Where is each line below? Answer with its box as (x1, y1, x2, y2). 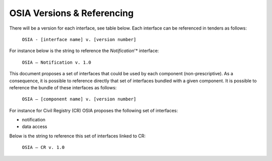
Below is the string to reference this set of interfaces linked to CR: (9, 133, 146, 139)
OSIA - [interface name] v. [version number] (22, 37, 137, 42)
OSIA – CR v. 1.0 (22, 144, 65, 150)
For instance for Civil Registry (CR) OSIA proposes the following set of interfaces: (9, 107, 178, 113)
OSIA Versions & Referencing (9, 8, 134, 19)
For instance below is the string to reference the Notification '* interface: (9, 48, 159, 54)
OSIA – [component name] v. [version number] (22, 96, 137, 102)
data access (22, 123, 47, 130)
